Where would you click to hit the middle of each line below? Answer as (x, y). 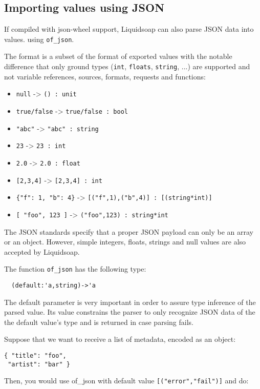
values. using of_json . (39, 39)
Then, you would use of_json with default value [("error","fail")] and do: (126, 381)
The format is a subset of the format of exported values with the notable (118, 56)
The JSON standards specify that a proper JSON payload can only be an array (129, 231)
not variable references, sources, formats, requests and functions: (105, 76)
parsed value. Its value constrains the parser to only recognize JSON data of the (130, 312)
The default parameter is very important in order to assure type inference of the (130, 302)
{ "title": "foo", (35, 356)
